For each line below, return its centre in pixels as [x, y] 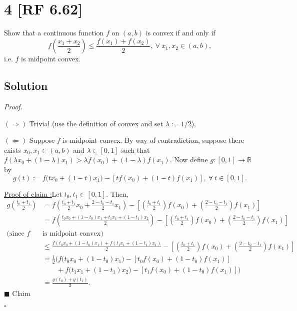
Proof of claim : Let [33, 193]
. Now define [189, 159]
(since [15, 234]
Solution [26, 86]
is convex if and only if [180, 33]
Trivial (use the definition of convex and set [96, 123]
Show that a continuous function [54, 33]
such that [135, 150]
